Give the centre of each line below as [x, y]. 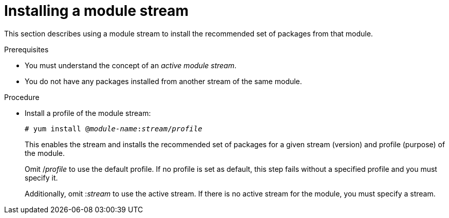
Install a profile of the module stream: [88, 113]
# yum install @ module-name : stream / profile [114, 128]
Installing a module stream [97, 11]
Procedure [22, 97]
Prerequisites [26, 49]
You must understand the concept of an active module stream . [131, 65]
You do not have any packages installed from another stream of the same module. [163, 81]
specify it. [41, 177]
